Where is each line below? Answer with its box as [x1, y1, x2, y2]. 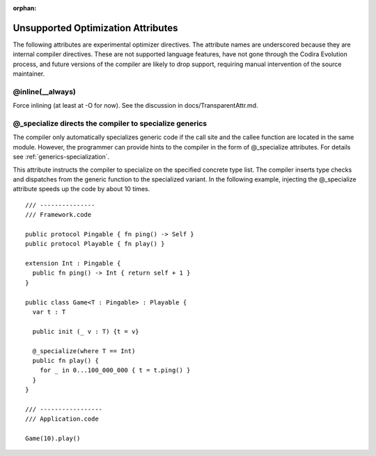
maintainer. [13, 70, 45, 78]
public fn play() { [32, 357, 99, 364]
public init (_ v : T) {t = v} [32, 327, 139, 335]
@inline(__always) [13, 87, 76, 97]
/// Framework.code [25, 211, 92, 219]
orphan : [13, 4, 37, 12]
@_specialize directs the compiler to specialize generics [13, 118, 207, 128]
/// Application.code [25, 415, 99, 423]
